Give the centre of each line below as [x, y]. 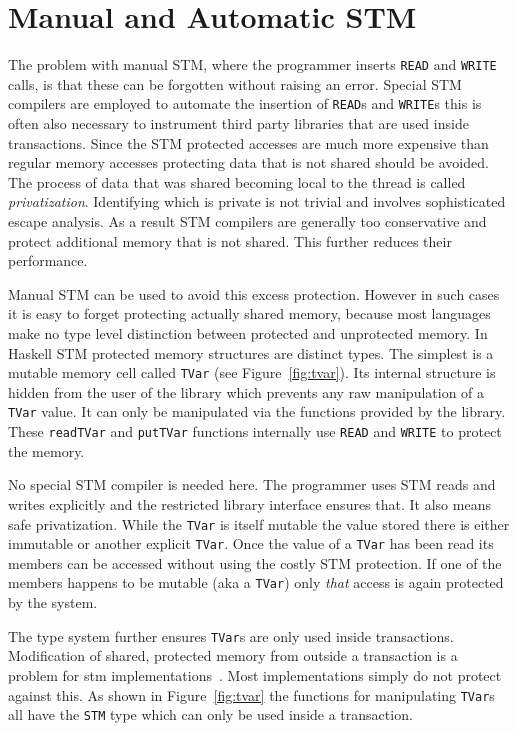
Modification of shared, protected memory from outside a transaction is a [233, 655]
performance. [48, 260]
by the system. [53, 602]
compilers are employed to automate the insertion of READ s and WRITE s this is [245, 103]
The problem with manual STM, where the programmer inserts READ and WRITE [252, 64]
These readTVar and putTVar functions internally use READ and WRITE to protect [255, 431]
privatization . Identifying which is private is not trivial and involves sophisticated [257, 201]
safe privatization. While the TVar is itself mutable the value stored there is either [259, 523]
